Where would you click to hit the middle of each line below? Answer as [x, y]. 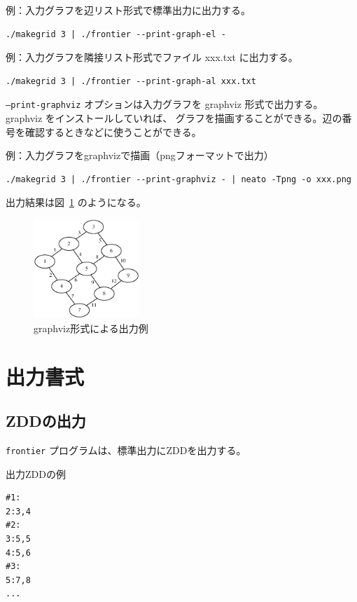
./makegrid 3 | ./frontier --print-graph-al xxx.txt [131, 81]
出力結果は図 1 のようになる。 [76, 202]
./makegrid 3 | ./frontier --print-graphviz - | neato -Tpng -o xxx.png [178, 179]
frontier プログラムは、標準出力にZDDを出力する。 [126, 450]
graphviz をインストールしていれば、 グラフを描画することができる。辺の [174, 118]
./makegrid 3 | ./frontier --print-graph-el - [116, 34]
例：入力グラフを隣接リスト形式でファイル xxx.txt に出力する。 [152, 57]
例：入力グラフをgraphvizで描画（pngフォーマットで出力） [140, 155]
